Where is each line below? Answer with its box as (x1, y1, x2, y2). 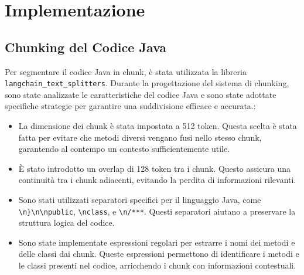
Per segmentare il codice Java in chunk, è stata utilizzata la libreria (5, 65, 247, 77)
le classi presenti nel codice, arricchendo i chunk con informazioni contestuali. (18, 259, 296, 271)
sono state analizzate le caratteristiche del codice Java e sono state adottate (5, 88, 276, 100)
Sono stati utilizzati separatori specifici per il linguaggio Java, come (18, 193, 261, 205)
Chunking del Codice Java (5, 38, 167, 56)
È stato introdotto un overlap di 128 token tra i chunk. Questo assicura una (18, 162, 291, 174)
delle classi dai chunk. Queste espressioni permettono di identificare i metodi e (18, 247, 299, 260)
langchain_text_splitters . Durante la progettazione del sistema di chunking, (5, 77, 289, 89)
